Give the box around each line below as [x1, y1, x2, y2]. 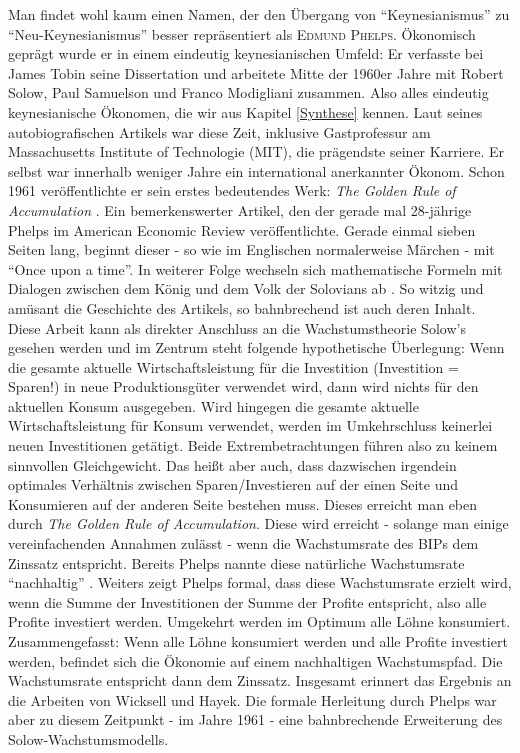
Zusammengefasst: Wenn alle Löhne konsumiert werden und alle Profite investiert [8, 631, 508, 651]
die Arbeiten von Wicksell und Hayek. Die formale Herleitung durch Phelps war [8, 689, 497, 710]
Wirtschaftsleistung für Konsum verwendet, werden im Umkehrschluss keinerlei [8, 415, 493, 436]
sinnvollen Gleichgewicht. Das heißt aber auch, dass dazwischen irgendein [8, 454, 457, 475]
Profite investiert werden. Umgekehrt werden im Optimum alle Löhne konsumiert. [8, 611, 511, 632]
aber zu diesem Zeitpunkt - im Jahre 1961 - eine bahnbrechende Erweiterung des [8, 709, 503, 730]
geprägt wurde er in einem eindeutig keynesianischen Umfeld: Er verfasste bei [8, 43, 484, 64]
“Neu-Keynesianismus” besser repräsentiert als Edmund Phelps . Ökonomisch [8, 23, 476, 44]
